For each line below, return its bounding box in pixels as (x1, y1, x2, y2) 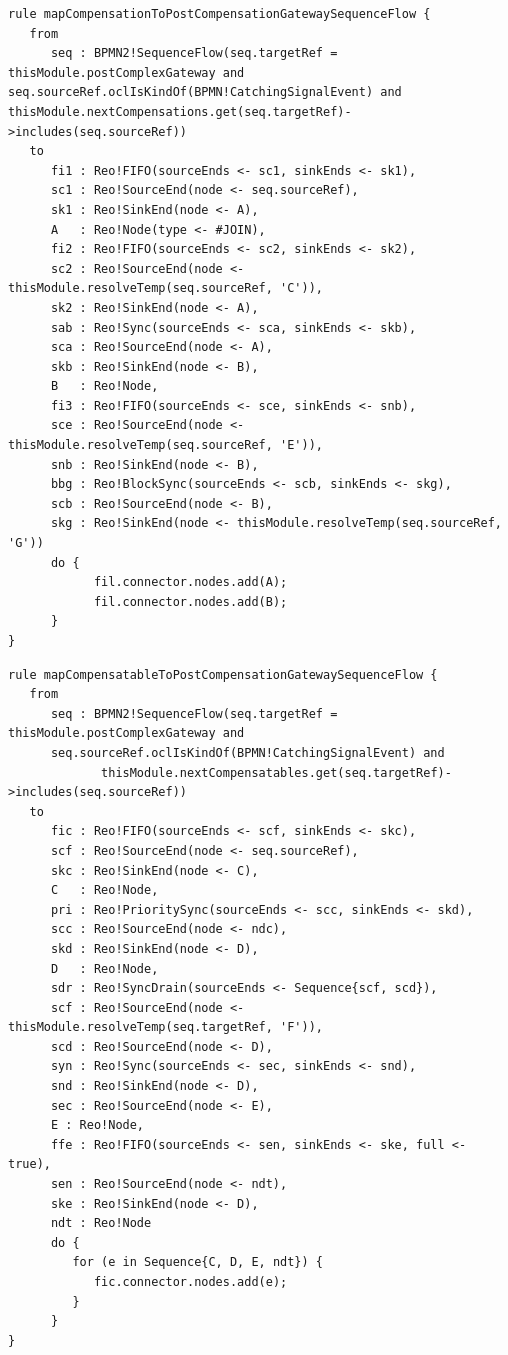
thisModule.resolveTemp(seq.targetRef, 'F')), (8, 1020, 323, 1035)
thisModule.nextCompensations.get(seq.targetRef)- (8, 104, 352, 119)
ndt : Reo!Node (50, 1216, 152, 1231)
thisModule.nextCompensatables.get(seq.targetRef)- (101, 765, 452, 780)
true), (8, 1157, 51, 1172)
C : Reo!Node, (50, 883, 159, 898)
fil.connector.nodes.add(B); (93, 594, 288, 609)
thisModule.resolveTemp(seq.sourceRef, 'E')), (8, 438, 323, 453)
